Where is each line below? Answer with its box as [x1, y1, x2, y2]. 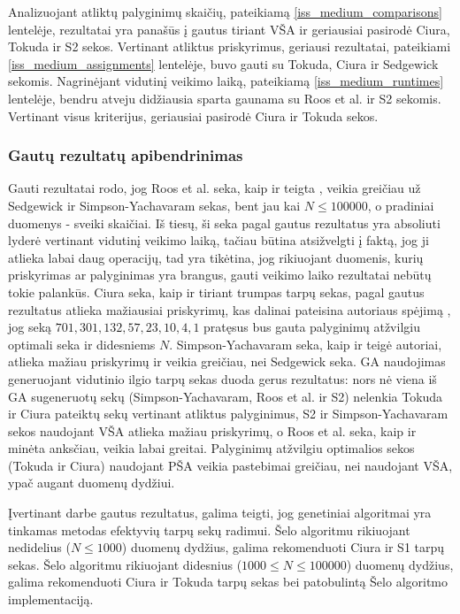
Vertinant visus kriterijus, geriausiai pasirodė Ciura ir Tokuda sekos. [8, 106, 379, 125]
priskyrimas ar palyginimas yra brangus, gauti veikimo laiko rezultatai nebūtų [8, 265, 432, 284]
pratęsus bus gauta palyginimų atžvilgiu [203, 318, 420, 336]
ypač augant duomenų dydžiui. [8, 473, 175, 492]
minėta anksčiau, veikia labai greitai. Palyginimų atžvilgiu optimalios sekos [8, 439, 415, 457]
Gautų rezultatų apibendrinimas [8, 144, 243, 166]
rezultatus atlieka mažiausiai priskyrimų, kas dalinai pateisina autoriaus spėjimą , [8, 300, 451, 319]
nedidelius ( [8, 538, 71, 556]
